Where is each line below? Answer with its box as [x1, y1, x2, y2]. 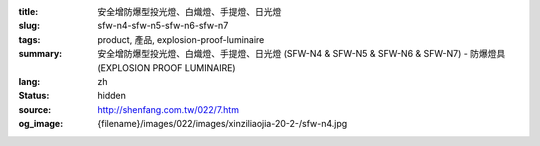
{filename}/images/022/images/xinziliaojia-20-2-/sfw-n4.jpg [97, 118, 348, 130]
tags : [18, 33, 41, 45]
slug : [18, 20, 40, 32]
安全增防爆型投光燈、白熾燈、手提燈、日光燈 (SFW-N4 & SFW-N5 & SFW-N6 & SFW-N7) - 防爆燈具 [97, 48, 506, 60]
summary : [18, 48, 63, 60]
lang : [18, 75, 41, 87]
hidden [97, 90, 127, 102]
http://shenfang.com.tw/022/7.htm [97, 103, 240, 115]
